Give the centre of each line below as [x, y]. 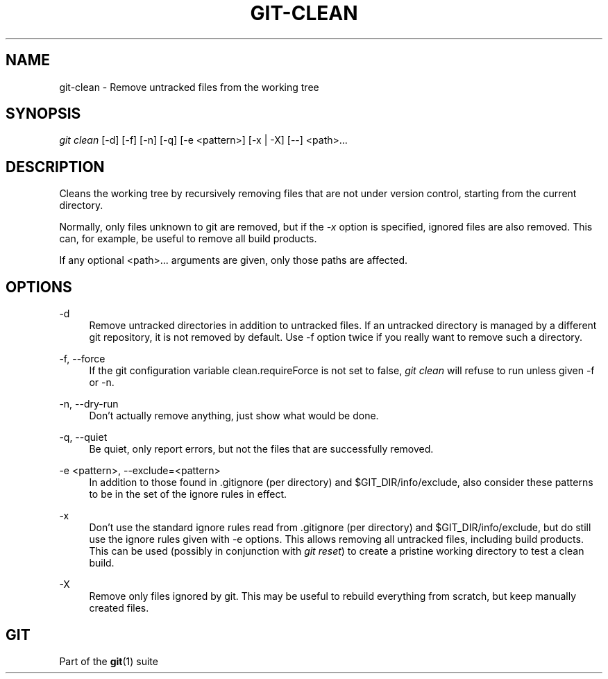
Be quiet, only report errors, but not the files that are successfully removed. [261, 449]
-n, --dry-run [89, 404]
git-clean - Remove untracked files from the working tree [189, 87]
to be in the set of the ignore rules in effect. [188, 494]
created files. [119, 608]
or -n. [102, 383]
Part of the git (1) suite [109, 661]
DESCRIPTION [55, 167]
